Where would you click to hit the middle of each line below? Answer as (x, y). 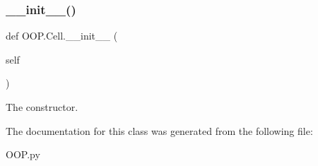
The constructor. (42, 107)
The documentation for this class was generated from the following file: (159, 130)
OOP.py (23, 154)
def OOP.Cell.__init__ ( (62, 36)
